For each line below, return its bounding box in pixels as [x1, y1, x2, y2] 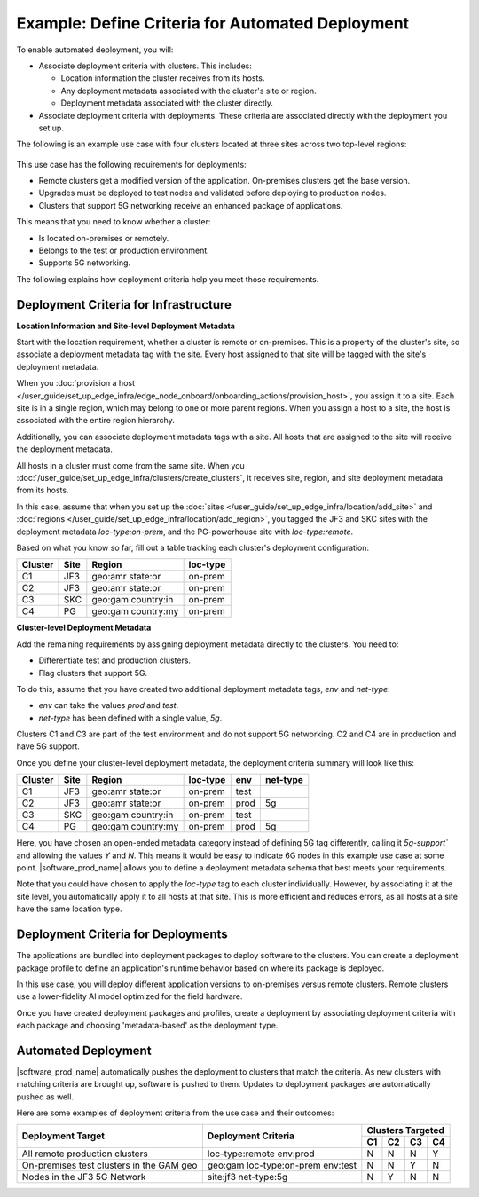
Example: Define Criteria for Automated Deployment [16, 13, 410, 33]
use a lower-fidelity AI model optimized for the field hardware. [16, 991, 243, 1002]
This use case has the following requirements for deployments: [16, 159, 247, 169]
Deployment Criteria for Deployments [16, 927, 228, 942]
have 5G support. [16, 741, 80, 752]
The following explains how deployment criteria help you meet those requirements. [16, 273, 319, 284]
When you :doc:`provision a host [16, 378, 136, 389]
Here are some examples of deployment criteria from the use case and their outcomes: [16, 1107, 334, 1118]
